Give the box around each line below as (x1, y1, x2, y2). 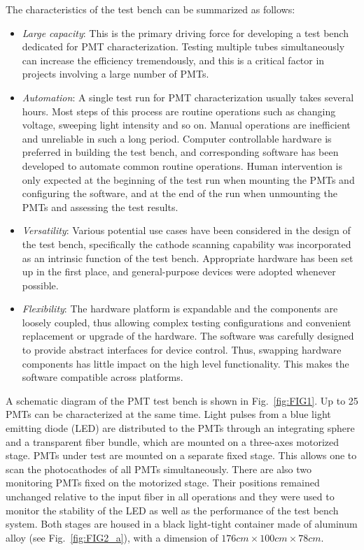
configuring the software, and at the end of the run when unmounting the (22, 186, 337, 201)
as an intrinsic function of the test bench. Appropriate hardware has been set (22, 250, 353, 265)
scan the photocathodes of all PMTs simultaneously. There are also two (6, 461, 312, 476)
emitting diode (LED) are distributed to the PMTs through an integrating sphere (6, 421, 355, 435)
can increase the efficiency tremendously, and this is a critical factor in (22, 52, 325, 67)
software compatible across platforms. (22, 370, 183, 384)
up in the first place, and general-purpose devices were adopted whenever (22, 264, 336, 279)
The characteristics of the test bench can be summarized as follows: (6, 2, 295, 16)
